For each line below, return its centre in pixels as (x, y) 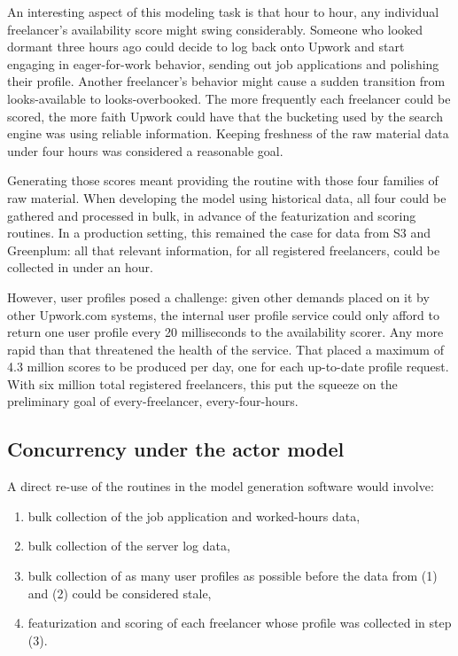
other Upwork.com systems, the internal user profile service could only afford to (223, 314)
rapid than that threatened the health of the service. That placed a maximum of (225, 349)
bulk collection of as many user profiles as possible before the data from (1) (233, 576)
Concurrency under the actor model (176, 449)
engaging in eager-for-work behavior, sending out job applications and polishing (223, 63)
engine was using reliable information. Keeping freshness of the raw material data (228, 133)
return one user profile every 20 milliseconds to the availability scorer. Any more (225, 332)
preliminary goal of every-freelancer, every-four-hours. (153, 401)
